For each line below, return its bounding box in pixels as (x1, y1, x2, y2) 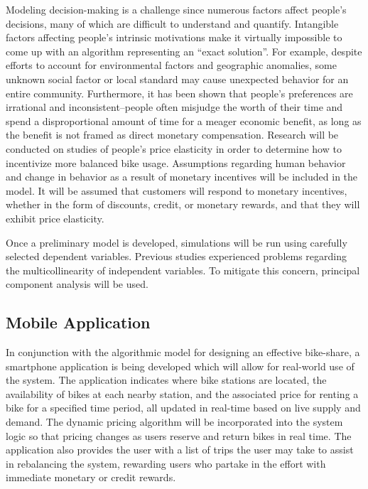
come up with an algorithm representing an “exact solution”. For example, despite (6, 43, 362, 58)
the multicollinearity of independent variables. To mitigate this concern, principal (6, 262, 360, 277)
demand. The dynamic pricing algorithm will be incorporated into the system (6, 414, 343, 429)
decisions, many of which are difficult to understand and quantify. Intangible (6, 16, 339, 31)
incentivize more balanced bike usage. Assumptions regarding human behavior (6, 155, 346, 170)
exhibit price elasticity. (6, 210, 104, 225)
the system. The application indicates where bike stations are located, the (6, 372, 327, 387)
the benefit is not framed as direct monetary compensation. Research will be (6, 127, 339, 142)
